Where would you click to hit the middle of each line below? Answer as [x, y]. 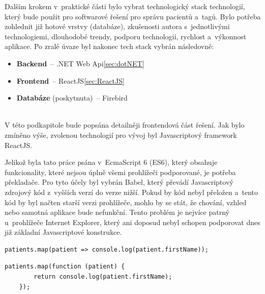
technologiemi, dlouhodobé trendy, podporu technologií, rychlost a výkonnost [126, 36]
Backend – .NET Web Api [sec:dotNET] [80, 63]
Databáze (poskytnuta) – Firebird [72, 98]
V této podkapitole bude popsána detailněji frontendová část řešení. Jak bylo [125, 125]
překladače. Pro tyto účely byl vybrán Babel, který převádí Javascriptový [119, 182]
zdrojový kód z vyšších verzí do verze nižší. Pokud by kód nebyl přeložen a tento [131, 192]
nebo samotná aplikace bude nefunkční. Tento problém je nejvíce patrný [117, 212]
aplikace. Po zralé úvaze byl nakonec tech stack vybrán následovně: [109, 46]
